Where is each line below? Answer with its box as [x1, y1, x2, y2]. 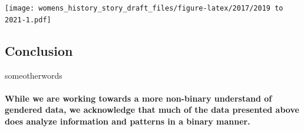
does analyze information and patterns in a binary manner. [5, 115, 250, 127]
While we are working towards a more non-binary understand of [5, 92, 272, 104]
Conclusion [5, 41, 73, 59]
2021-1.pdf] [5, 15, 51, 24]
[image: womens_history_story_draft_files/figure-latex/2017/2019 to [5, 4, 283, 12]
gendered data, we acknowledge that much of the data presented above [5, 103, 299, 116]
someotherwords [5, 69, 62, 81]
